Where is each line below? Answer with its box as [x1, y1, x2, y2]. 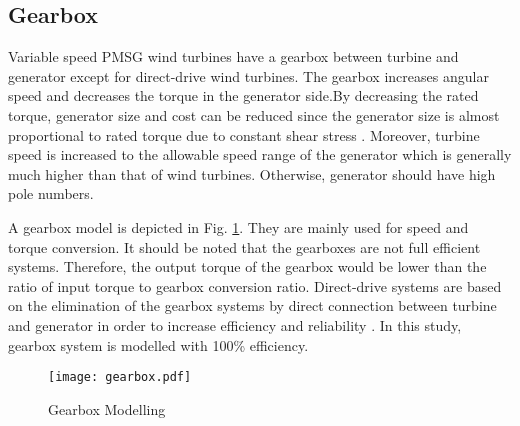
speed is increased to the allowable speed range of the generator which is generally [8, 144, 512, 165]
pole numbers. [8, 183, 94, 204]
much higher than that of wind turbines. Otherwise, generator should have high [8, 163, 496, 184]
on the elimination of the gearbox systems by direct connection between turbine [8, 295, 497, 316]
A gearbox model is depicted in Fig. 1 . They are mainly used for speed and [8, 216, 469, 237]
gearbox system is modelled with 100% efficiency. [8, 334, 309, 355]
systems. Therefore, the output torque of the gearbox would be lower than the [8, 256, 487, 277]
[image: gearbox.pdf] [48, 370, 192, 385]
